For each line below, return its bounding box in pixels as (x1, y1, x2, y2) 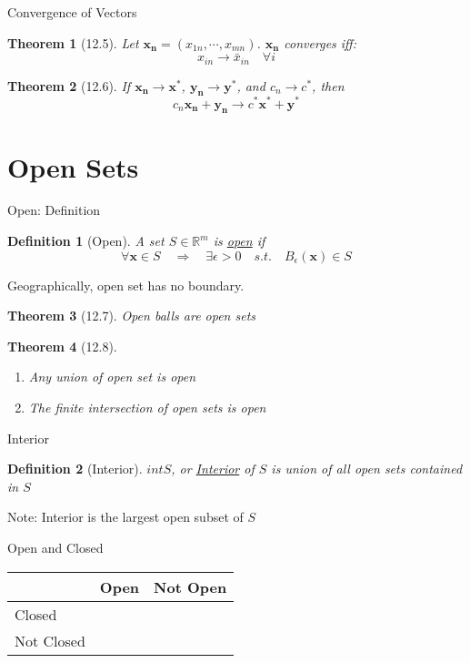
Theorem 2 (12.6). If (7, 76, 131, 95)
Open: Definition (7, 200, 101, 219)
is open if (213, 231, 265, 250)
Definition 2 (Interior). (7, 459, 143, 478)
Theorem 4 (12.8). (7, 336, 117, 355)
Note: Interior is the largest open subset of (7, 507, 244, 526)
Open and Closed (7, 537, 104, 556)
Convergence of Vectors (7, 3, 137, 21)
